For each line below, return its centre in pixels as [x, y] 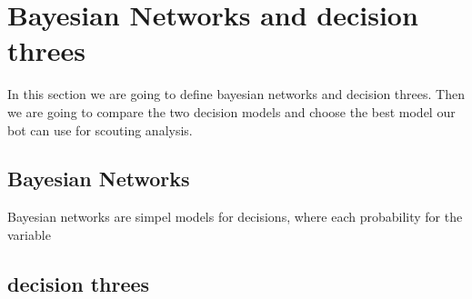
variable [29, 234]
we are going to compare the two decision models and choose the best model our [231, 111]
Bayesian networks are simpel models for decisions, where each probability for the [235, 217]
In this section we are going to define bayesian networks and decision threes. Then [236, 94]
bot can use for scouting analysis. [100, 130]
